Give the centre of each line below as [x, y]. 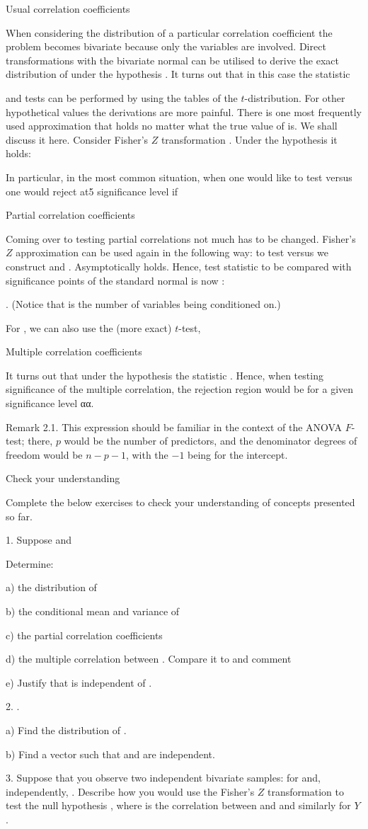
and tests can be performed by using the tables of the [122, 97]
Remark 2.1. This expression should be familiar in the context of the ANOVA [174, 427]
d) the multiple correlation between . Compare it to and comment [149, 659]
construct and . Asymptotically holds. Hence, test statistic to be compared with [179, 266]
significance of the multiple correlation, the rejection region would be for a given [180, 389]
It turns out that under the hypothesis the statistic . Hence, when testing [165, 375]
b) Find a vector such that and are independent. [110, 754]
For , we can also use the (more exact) [89, 327]
